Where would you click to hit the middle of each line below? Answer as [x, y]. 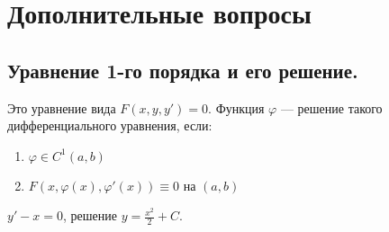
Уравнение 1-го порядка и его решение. [183, 70]
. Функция [236, 107]
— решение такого [331, 107]
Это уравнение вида [62, 107]
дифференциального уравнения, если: [110, 125]
